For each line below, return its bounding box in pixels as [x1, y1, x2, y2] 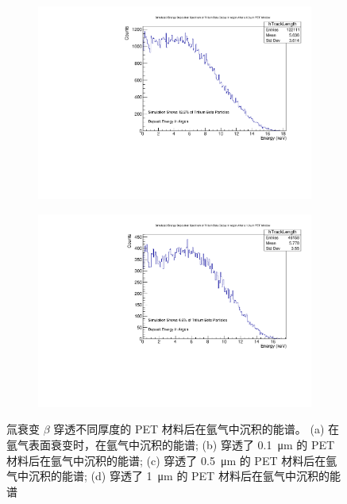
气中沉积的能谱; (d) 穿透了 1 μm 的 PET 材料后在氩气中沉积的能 [6, 467, 341, 484]
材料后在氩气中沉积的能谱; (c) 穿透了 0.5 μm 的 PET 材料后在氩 [6, 452, 337, 468]
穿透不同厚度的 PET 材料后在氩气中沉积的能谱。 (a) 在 [53, 421, 339, 437]
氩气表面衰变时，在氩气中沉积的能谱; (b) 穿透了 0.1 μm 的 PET [6, 437, 335, 452]
